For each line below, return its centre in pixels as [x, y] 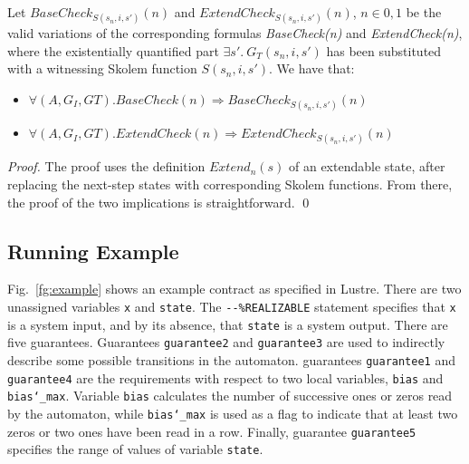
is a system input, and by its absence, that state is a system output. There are [228, 324]
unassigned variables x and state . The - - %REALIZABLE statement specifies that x [232, 306]
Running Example [93, 251]
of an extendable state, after [367, 166]
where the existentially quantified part [113, 50]
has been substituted [384, 50]
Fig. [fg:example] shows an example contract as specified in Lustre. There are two [234, 289]
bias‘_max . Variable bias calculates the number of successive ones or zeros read [230, 396]
